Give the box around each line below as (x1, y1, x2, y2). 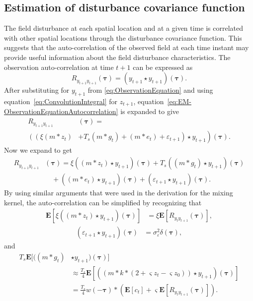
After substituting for (4, 85, 70, 95)
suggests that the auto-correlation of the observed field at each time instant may (4, 42, 249, 53)
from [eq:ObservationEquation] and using (87, 85, 213, 95)
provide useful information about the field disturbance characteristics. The (4, 52, 231, 62)
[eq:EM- (167, 96, 192, 106)
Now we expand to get (4, 145, 72, 155)
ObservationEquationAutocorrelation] (4, 106, 118, 117)
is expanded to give (120, 106, 179, 117)
